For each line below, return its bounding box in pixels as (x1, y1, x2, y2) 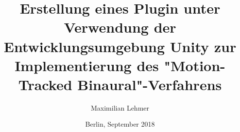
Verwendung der (64, 17, 176, 37)
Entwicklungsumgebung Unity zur (3, 36, 237, 56)
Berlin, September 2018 (85, 119, 155, 129)
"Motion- (164, 55, 225, 75)
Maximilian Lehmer (90, 102, 150, 113)
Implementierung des (15, 55, 159, 75)
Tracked (18, 74, 72, 94)
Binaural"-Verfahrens (77, 74, 222, 94)
